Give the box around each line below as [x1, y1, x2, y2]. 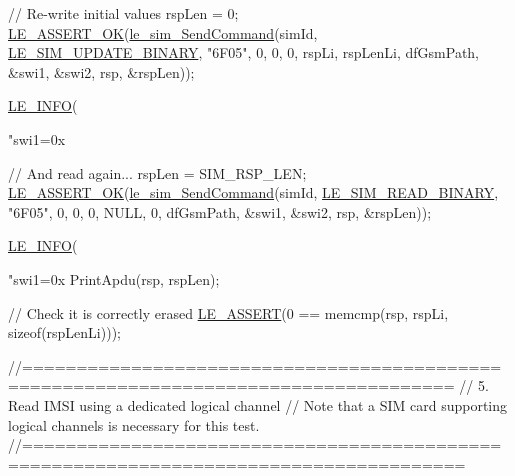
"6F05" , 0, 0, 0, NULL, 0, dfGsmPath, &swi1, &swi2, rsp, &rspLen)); [8, 201, 432, 222]
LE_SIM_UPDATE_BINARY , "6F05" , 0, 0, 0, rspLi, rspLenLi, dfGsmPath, [8, 42, 480, 63]
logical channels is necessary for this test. [8, 414, 260, 435]
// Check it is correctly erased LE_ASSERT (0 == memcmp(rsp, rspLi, [8, 302, 449, 323]
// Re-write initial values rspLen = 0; [8, 3, 239, 23]
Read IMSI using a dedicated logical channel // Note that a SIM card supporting [8, 394, 508, 415]
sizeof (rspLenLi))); [8, 322, 121, 343]
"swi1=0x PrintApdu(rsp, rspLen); [8, 268, 220, 289]
